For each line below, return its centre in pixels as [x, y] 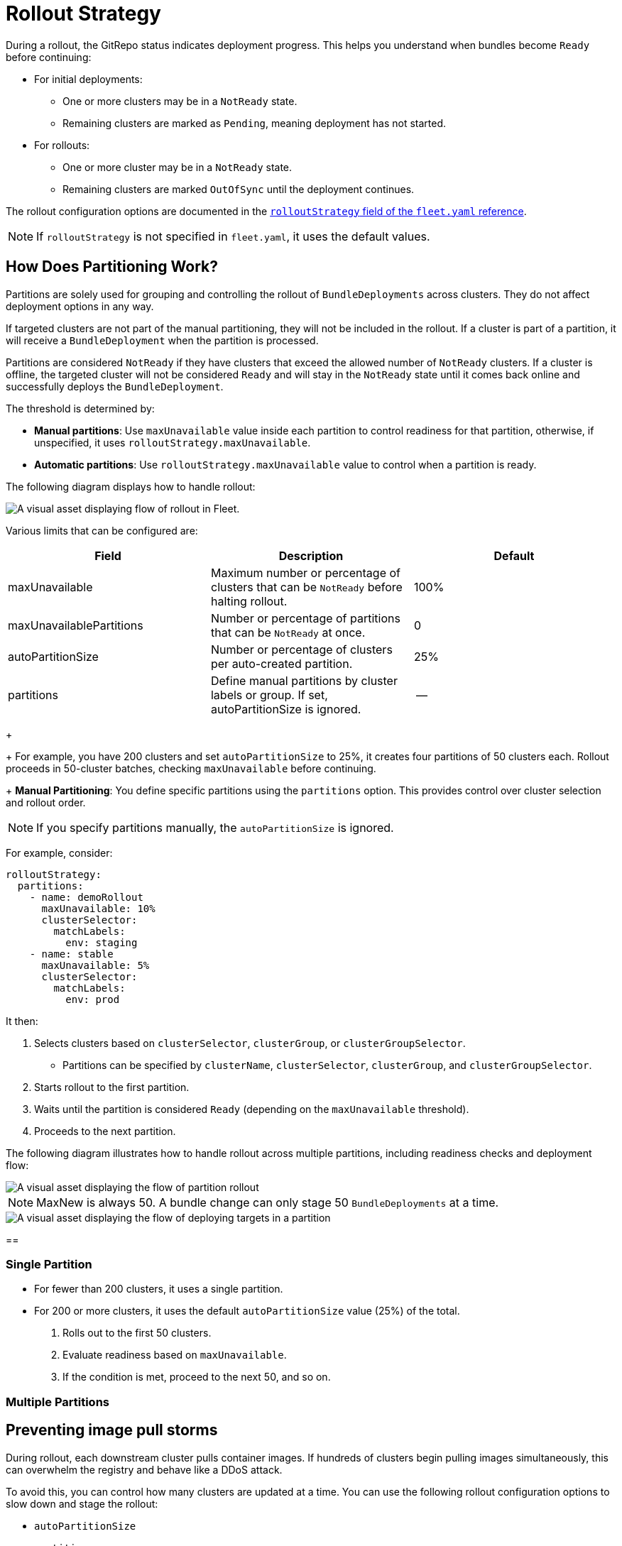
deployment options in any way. [80, 306]
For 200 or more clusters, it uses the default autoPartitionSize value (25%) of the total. [247, 1311]
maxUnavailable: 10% [98, 908]
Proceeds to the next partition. [105, 1131]
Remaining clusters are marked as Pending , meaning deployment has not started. [255, 123]
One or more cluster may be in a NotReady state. [178, 167]
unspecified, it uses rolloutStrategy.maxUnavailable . [173, 442]
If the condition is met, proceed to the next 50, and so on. [197, 1377]
